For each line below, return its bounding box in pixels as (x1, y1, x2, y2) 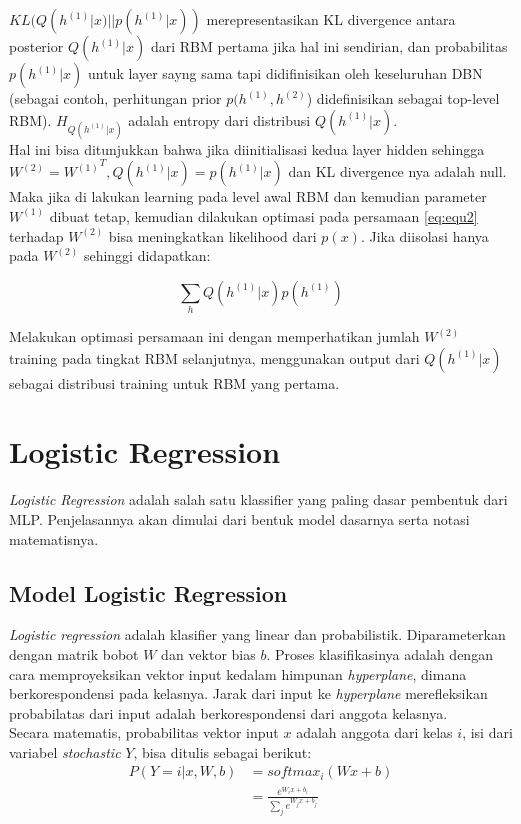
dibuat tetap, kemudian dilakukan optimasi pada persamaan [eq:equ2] (49, 205, 478, 226)
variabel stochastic (9, 741, 121, 762)
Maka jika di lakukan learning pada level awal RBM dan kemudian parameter (9, 186, 487, 207)
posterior (9, 36, 64, 56)
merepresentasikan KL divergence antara (206, 9, 456, 29)
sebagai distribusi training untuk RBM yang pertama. (9, 372, 340, 393)
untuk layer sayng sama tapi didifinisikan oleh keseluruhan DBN (87, 63, 483, 83)
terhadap (9, 225, 64, 246)
